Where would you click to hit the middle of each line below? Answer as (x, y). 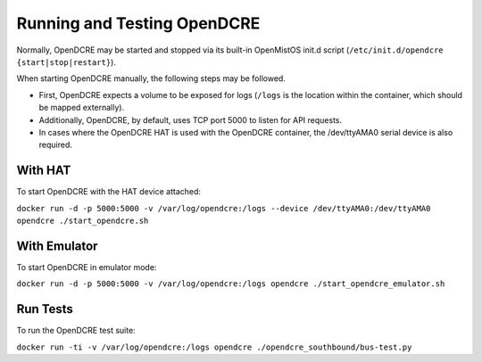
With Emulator (57, 246)
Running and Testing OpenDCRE (138, 23)
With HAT (44, 171)
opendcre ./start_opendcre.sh (83, 220)
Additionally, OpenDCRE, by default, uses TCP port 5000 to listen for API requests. (191, 119)
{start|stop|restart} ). (66, 62)
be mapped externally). (82, 108)
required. (56, 145)
